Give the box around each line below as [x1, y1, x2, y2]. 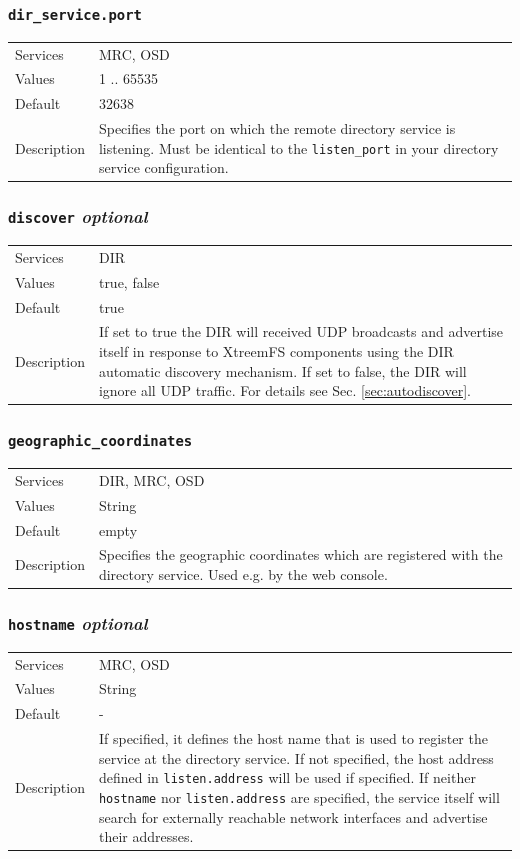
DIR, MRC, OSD [98, 469, 205, 490]
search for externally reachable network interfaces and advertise [98, 806, 488, 827]
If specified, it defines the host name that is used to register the [98, 728, 488, 749]
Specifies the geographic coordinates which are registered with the [98, 544, 503, 565]
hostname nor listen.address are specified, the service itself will [98, 787, 500, 807]
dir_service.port [8, 6, 142, 23]
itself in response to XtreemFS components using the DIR [98, 341, 454, 362]
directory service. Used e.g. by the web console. [98, 564, 388, 584]
